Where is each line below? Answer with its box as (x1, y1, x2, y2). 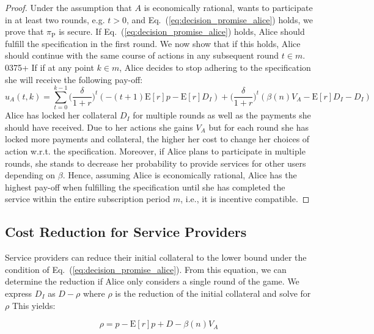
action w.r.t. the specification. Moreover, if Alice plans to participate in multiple (5, 145, 306, 158)
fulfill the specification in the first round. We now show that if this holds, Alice (5, 37, 301, 49)
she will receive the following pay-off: (5, 73, 143, 85)
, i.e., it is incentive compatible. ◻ (180, 192, 310, 205)
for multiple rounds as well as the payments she (133, 109, 311, 122)
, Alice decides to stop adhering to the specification (119, 60, 311, 73)
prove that (5, 25, 44, 38)
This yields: (12, 299, 56, 311)
